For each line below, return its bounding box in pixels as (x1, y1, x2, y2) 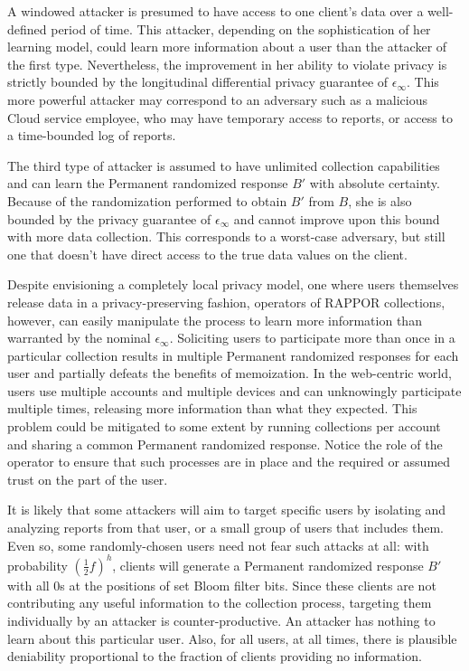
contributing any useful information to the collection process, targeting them (7, 593, 432, 612)
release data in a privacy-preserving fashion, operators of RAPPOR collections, (7, 292, 446, 311)
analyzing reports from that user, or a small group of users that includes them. (7, 518, 444, 537)
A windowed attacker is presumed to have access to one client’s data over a (7, 2, 424, 20)
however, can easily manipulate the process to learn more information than (7, 310, 422, 329)
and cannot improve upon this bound (233, 209, 440, 228)
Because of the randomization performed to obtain (7, 191, 287, 210)
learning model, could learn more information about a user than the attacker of (7, 37, 447, 56)
